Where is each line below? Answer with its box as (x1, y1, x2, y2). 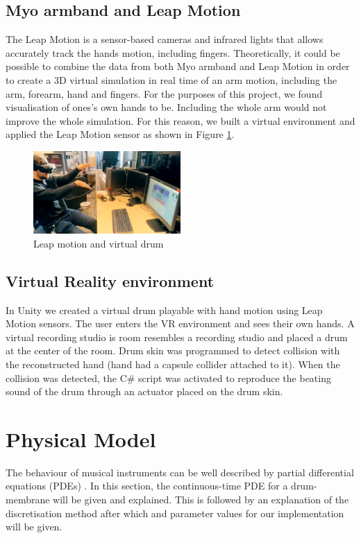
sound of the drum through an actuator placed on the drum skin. (6, 384, 283, 399)
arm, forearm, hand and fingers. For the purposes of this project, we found (6, 86, 323, 101)
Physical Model (6, 424, 156, 453)
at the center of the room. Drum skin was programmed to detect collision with (6, 343, 340, 358)
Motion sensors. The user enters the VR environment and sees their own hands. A (6, 316, 355, 331)
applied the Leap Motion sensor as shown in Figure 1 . (6, 127, 235, 141)
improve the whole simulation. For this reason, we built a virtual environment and (6, 113, 355, 128)
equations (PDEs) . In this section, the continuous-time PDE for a (6, 478, 288, 493)
